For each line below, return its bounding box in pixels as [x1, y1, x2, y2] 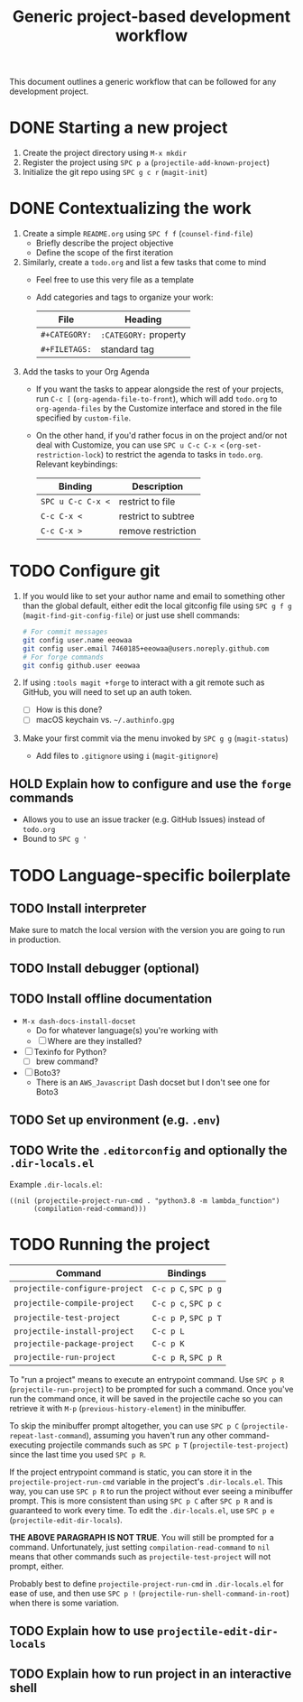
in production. [9, 934, 61, 945]
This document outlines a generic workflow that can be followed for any [9, 77, 277, 88]
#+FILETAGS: [40, 345, 92, 355]
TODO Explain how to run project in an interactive [9, 1666, 292, 1681]
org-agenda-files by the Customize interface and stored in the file [35, 403, 282, 414]
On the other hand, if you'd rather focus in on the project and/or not [35, 430, 288, 441]
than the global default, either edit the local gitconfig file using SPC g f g [22, 600, 292, 611]
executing [9, 1439, 47, 1450]
